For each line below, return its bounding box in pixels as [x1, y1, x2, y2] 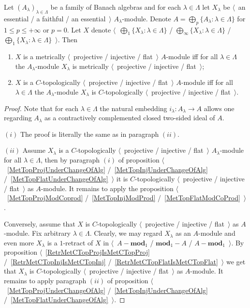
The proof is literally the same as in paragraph [20, 129, 159, 139]
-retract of [63, 237, 93, 247]
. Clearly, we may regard [89, 228, 162, 238]
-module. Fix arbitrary [4, 228, 71, 238]
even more [4, 237, 34, 247]
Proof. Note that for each [4, 103, 78, 113]
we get [226, 256, 246, 266]
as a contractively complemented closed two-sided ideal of [44, 113, 215, 123]
